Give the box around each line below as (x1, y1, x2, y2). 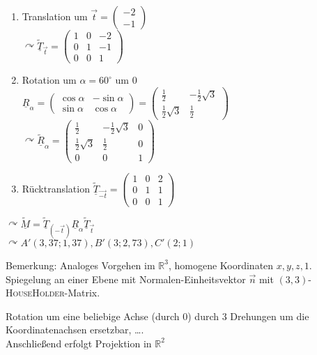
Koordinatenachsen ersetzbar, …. (6, 322, 144, 337)
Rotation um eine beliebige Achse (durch (6, 308, 180, 323)
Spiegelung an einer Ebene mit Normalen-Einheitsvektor (6, 271, 246, 286)
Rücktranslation (22, 181, 90, 195)
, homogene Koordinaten (168, 257, 274, 272)
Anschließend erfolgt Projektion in (6, 335, 152, 350)
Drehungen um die (230, 308, 309, 323)
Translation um (22, 9, 88, 23)
